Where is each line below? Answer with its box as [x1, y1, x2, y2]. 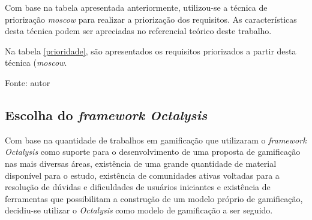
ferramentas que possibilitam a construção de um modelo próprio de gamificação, [5, 192, 303, 204]
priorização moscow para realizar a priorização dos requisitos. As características [5, 13, 297, 25]
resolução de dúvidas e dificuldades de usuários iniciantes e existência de [5, 181, 271, 193]
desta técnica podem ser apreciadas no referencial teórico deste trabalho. [5, 25, 272, 37]
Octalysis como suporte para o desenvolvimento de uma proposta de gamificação [5, 145, 301, 158]
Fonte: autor [5, 76, 50, 88]
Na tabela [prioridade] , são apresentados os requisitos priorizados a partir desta [5, 44, 296, 57]
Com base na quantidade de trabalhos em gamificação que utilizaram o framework [5, 133, 307, 146]
